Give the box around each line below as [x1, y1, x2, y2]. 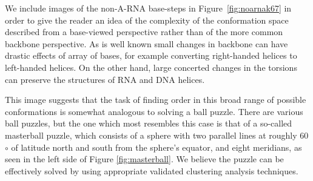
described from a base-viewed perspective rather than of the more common [5, 25, 283, 38]
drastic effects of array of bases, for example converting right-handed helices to [5, 49, 297, 62]
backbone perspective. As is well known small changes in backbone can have [5, 37, 288, 50]
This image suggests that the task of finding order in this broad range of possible [5, 93, 306, 106]
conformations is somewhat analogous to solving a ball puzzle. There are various [5, 105, 303, 117]
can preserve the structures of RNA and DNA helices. [5, 73, 205, 85]
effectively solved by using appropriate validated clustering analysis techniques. [5, 164, 298, 177]
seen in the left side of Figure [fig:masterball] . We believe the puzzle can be [5, 153, 284, 165]
